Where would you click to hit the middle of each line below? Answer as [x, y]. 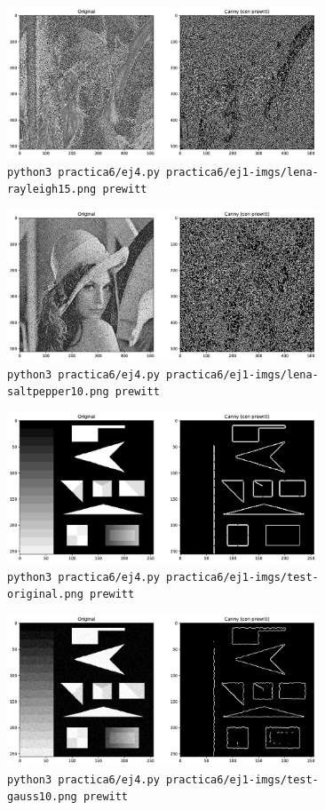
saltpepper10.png [58, 392]
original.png [45, 595]
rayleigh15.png [52, 190]
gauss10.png [42, 797]
